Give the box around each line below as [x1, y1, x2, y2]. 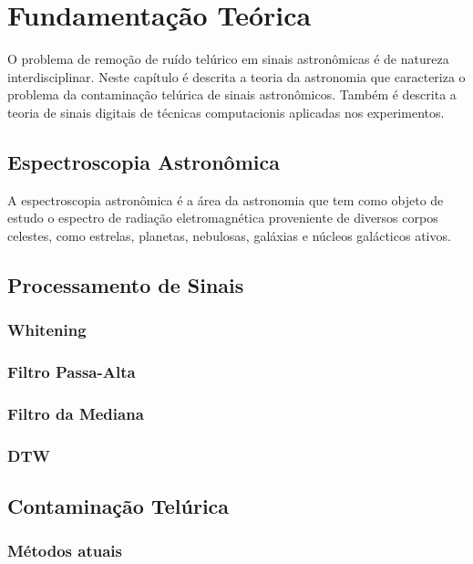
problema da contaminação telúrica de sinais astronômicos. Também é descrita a [7, 85, 457, 104]
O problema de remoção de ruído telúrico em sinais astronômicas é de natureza [7, 49, 449, 68]
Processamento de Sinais [7, 270, 244, 298]
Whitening [7, 319, 87, 341]
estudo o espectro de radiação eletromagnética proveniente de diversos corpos [7, 208, 438, 227]
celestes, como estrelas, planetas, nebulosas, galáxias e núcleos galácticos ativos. [7, 225, 451, 245]
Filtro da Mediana [7, 402, 144, 424]
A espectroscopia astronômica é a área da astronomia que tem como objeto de [7, 190, 444, 209]
